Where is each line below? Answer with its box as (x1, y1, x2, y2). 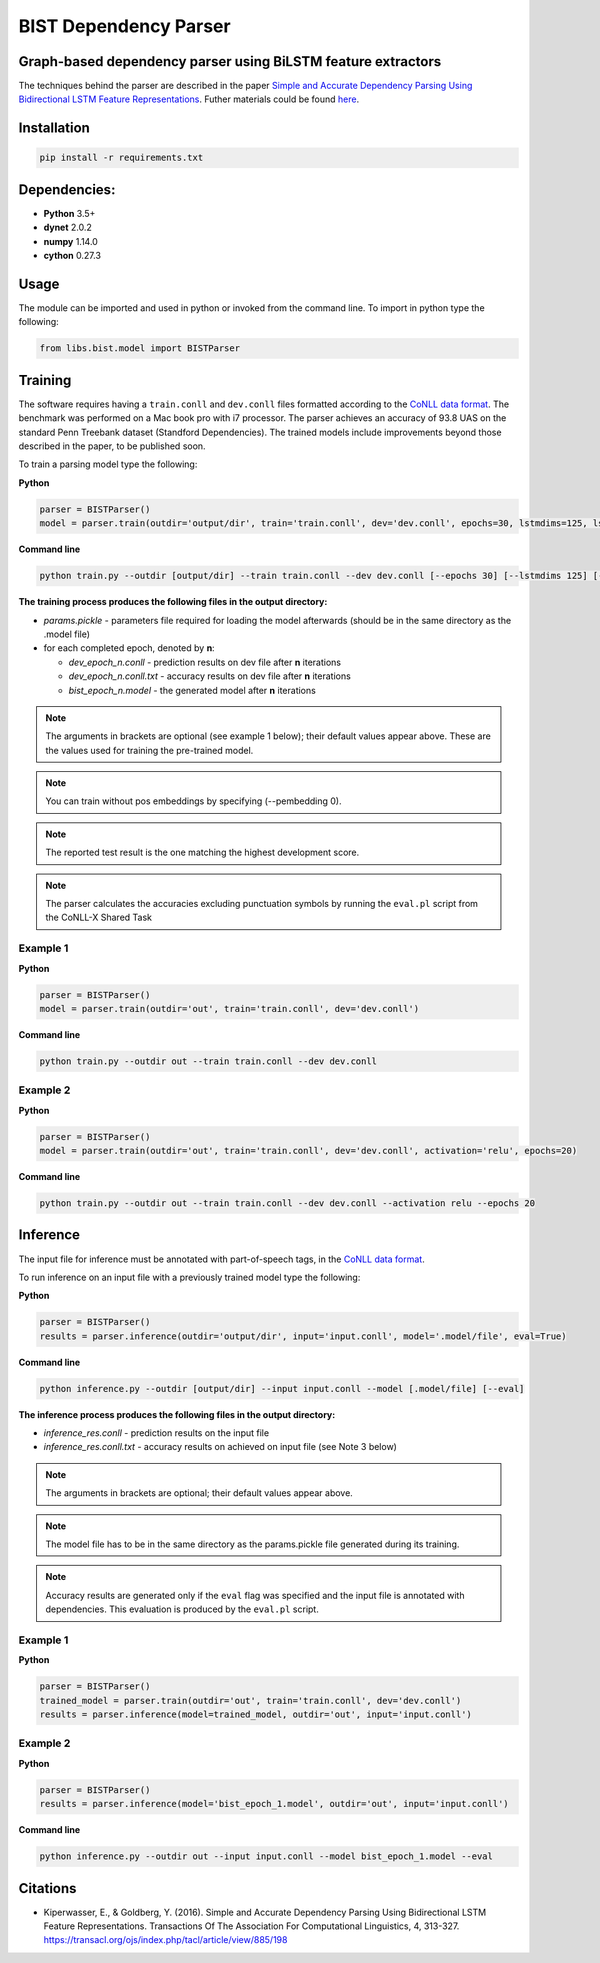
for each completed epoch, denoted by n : (43, 642, 215, 654)
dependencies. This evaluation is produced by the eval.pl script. (45, 1603, 319, 1615)
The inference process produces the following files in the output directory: (18, 1408, 336, 1420)
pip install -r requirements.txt (39, 152, 204, 164)
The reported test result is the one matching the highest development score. (45, 846, 360, 859)
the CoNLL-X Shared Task (45, 911, 152, 924)
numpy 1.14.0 (43, 235, 99, 247)
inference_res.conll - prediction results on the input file (43, 1427, 270, 1439)
